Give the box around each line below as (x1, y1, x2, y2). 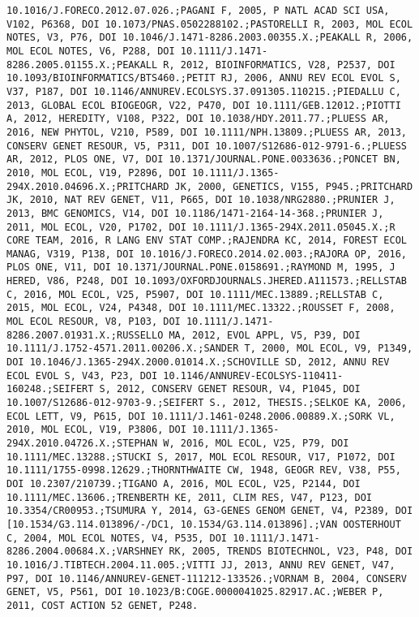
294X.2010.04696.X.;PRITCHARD (6, 180, 169, 192)
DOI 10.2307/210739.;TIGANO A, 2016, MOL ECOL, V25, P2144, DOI (6, 477, 361, 490)
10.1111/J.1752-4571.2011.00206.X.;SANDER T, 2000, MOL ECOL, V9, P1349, (6, 343, 413, 355)
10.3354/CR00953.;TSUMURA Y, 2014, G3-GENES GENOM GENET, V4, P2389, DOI (6, 505, 413, 517)
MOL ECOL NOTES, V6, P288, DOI (6, 45, 175, 57)
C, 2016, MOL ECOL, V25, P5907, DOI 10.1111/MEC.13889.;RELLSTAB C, (6, 288, 384, 300)
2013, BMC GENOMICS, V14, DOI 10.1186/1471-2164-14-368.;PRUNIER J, (6, 207, 384, 219)
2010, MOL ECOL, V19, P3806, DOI (6, 424, 186, 436)
